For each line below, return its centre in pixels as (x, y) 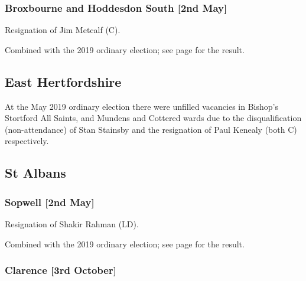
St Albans (35, 173)
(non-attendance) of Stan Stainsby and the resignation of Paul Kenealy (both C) (151, 129)
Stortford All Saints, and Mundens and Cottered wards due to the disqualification (153, 118)
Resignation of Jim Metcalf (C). (63, 30)
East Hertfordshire (63, 81)
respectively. (27, 141)
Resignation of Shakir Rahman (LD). (72, 223)
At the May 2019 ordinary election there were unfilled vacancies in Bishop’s (141, 106)
